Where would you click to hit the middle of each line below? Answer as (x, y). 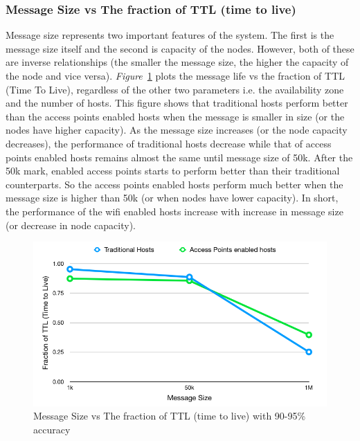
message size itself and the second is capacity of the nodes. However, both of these (180, 48)
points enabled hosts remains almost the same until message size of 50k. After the (179, 157)
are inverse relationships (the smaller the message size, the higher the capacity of (177, 62)
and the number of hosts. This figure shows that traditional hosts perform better (177, 103)
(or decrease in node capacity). (71, 225)
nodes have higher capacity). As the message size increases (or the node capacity (177, 130)
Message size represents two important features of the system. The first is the (170, 35)
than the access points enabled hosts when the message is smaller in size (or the (175, 116)
